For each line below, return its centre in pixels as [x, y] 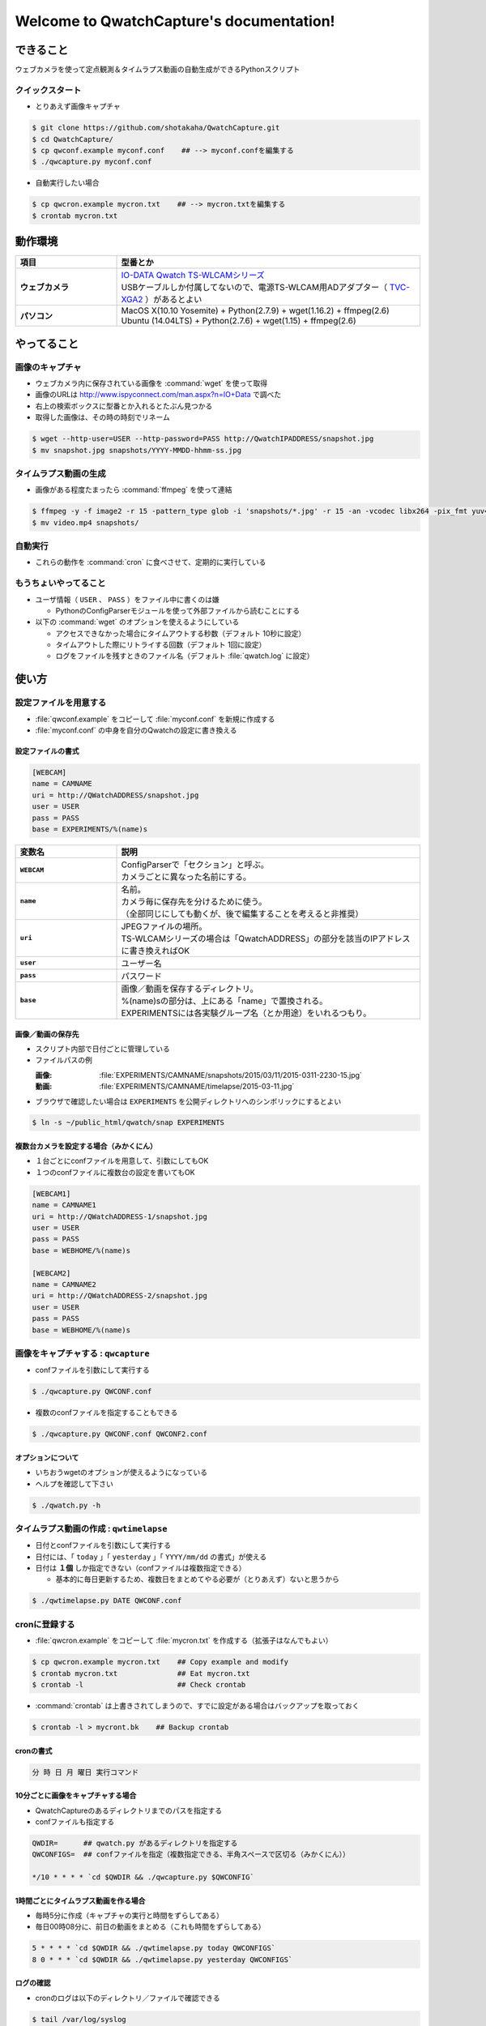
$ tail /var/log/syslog [79, 2019]
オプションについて [47, 1457]
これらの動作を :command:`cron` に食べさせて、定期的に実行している [151, 562]
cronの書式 [34, 1750]
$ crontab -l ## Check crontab [139, 1684]
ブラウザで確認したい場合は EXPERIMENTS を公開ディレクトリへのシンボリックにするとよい [188, 1101]
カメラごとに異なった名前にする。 [186, 877]
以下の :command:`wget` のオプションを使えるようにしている [137, 622]
